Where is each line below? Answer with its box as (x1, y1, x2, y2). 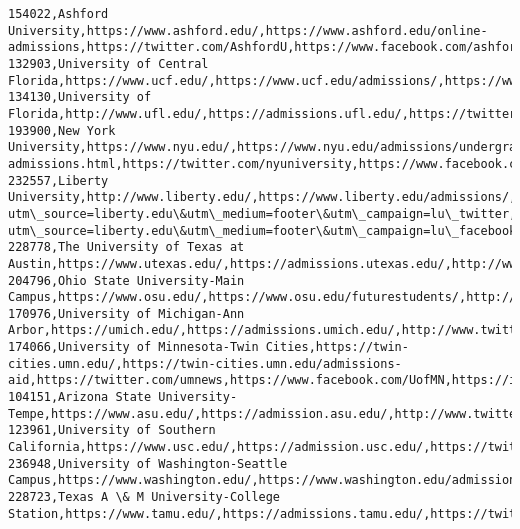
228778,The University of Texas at (8, 240, 245, 255)
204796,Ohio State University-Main (8, 273, 245, 288)
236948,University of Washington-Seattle (8, 456, 288, 471)
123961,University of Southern (8, 423, 216, 438)
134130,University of (8, 90, 152, 105)
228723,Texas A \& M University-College (8, 490, 281, 505)
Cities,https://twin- (265, 340, 409, 355)
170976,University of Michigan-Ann (8, 306, 245, 321)
